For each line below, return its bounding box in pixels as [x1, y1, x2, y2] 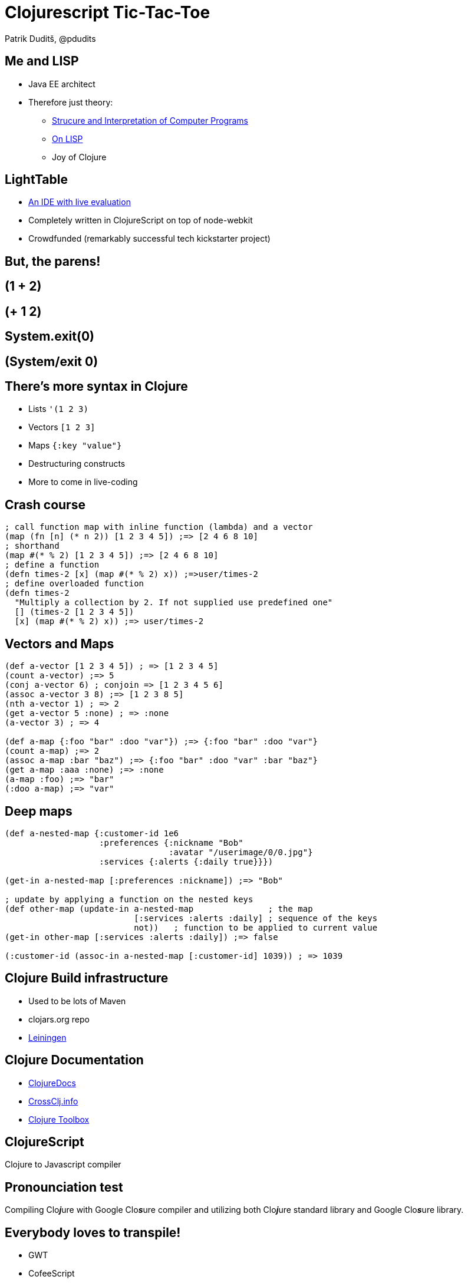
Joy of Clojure [52, 151, 107, 162]
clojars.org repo [28, 1014, 90, 1024]
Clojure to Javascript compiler [5, 1159, 121, 1170]
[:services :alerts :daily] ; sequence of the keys [134, 913, 378, 923]
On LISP [52, 133, 83, 144]
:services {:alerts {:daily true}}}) [99, 856, 273, 866]
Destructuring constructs [28, 459, 126, 469]
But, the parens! [5, 253, 101, 269]
